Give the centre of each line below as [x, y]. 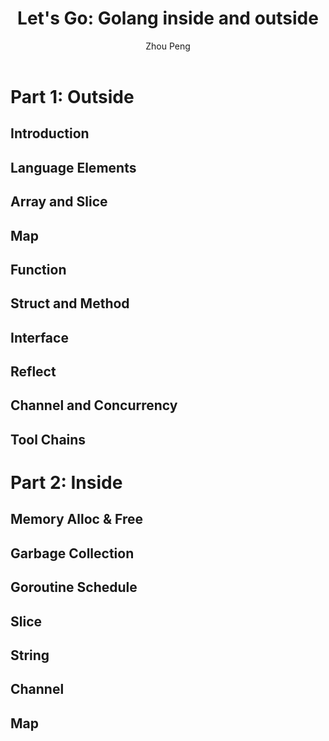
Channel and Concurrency [94, 405]
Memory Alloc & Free [76, 519]
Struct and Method [70, 303]
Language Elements [73, 167]
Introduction [50, 133]
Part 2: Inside [66, 483]
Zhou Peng [168, 46]
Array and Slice [59, 202]
